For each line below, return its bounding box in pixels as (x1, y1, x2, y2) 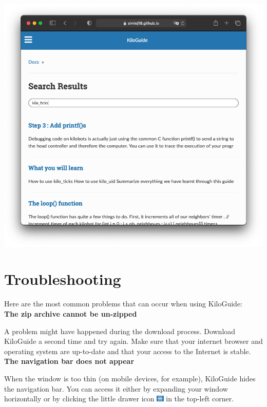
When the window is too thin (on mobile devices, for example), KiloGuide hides (4, 373, 256, 383)
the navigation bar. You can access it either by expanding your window (4, 383, 228, 394)
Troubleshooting (4, 268, 121, 289)
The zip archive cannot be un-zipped (4, 308, 137, 319)
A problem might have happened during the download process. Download (4, 325, 236, 336)
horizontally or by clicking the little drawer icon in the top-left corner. (4, 393, 234, 404)
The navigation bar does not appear (4, 356, 135, 366)
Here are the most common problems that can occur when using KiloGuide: (4, 298, 243, 309)
